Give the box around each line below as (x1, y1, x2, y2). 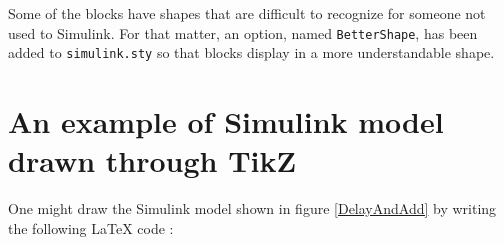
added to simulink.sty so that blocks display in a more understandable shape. (8, 42, 495, 63)
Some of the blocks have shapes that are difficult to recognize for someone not (8, 3, 486, 23)
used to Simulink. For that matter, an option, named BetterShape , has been (8, 22, 478, 43)
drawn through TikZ (8, 140, 297, 181)
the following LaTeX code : (8, 217, 174, 238)
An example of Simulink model (8, 101, 444, 142)
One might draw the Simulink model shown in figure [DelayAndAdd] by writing (8, 198, 497, 219)
